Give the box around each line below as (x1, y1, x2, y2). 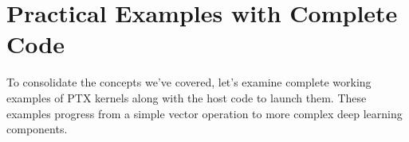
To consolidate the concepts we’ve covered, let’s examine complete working (6, 74, 372, 90)
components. (6, 121, 68, 137)
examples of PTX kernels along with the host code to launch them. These (6, 89, 367, 106)
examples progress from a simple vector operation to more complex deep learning (6, 105, 403, 121)
